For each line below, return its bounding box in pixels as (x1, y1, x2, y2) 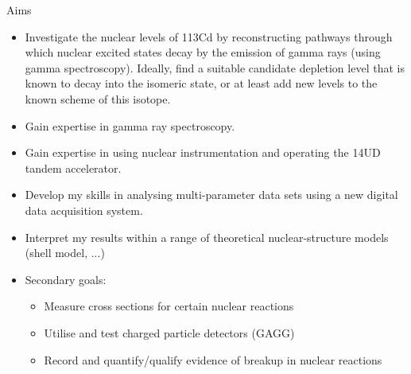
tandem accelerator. (25, 159, 122, 176)
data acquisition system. (25, 201, 143, 218)
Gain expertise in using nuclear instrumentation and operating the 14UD (25, 144, 381, 161)
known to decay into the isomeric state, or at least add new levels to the (25, 75, 378, 92)
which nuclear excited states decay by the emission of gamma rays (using (25, 44, 381, 60)
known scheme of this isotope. (25, 90, 171, 107)
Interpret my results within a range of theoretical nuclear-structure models (25, 228, 389, 245)
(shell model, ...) (25, 244, 105, 261)
